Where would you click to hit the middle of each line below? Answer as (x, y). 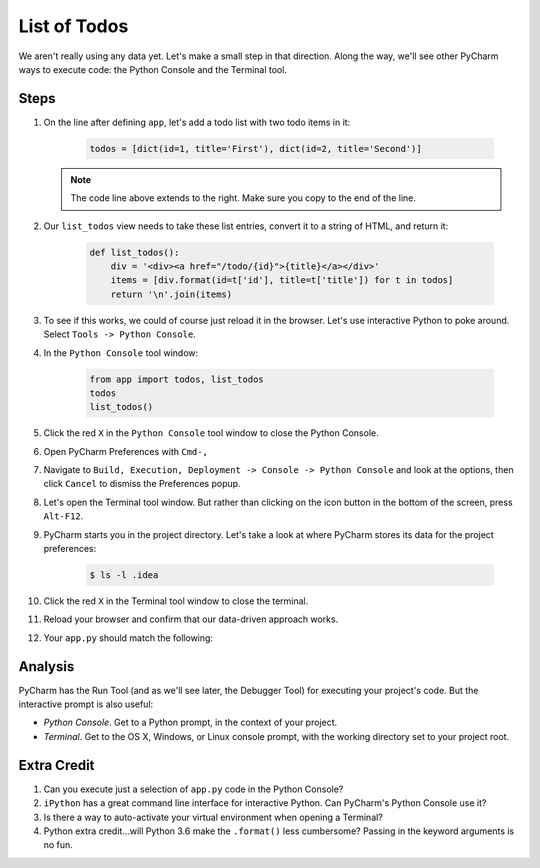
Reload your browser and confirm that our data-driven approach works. (191, 619)
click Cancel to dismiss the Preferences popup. (142, 484)
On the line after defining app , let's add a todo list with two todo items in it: (197, 122)
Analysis (46, 666)
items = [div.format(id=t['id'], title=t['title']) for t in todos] (282, 280)
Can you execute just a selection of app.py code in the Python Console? (193, 789)
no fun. (58, 845)
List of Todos (73, 26)
